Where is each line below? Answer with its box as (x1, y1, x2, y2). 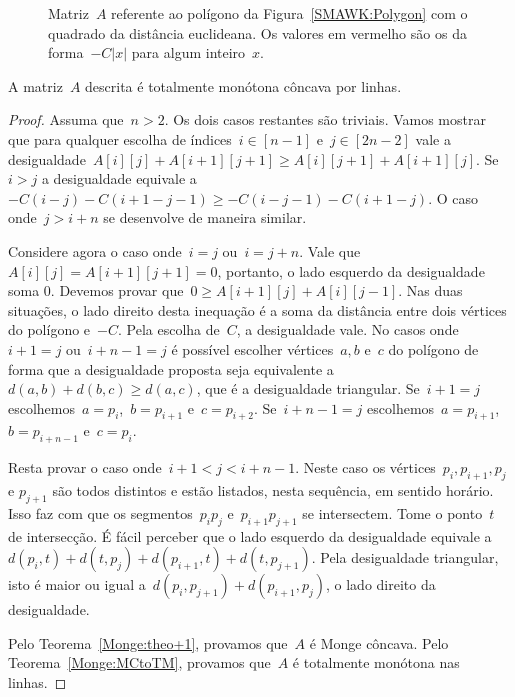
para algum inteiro (131, 42, 246, 63)
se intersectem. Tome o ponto (302, 502, 483, 523)
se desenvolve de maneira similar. (103, 207, 307, 228)
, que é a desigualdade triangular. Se (196, 378, 420, 399)
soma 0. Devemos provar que (8, 280, 184, 301)
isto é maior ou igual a (8, 574, 146, 595)
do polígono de (388, 338, 479, 359)
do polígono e (8, 319, 91, 340)
